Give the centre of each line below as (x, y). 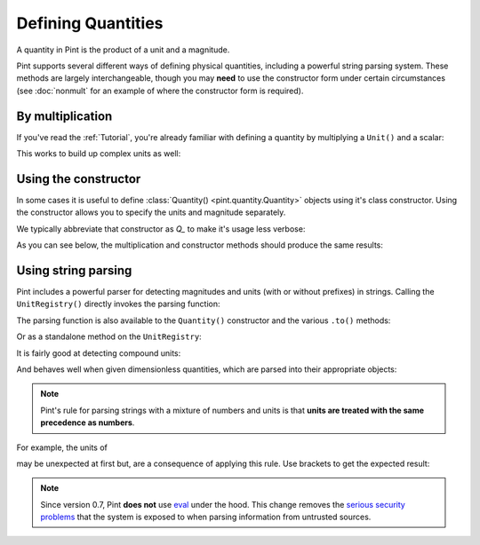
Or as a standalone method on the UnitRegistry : (109, 336)
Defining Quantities (90, 23)
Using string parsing (74, 270)
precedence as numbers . (88, 423)
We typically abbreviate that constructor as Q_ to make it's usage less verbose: (161, 229)
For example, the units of (62, 447)
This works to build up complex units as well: (99, 154)
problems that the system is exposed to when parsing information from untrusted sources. (206, 517)
